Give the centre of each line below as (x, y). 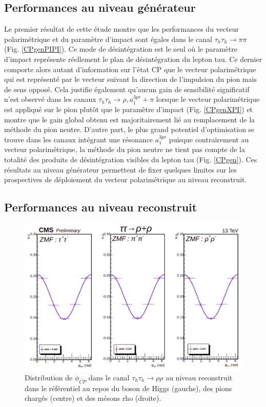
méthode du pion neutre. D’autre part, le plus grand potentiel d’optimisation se (129, 129)
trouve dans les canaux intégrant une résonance (79, 139)
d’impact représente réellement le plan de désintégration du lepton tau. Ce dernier (133, 59)
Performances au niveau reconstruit (101, 207)
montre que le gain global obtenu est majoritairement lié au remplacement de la (130, 119)
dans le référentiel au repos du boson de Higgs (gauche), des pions (128, 388)
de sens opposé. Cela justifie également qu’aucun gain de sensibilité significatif (127, 89)
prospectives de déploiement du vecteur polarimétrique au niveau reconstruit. (126, 179)
